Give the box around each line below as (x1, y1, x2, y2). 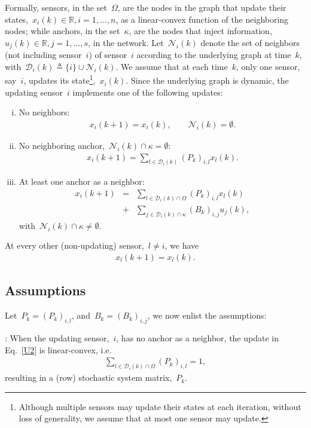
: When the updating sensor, (5, 331, 109, 344)
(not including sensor (5, 48, 82, 61)
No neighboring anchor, (19, 139, 105, 151)
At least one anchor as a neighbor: (19, 175, 145, 188)
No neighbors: (19, 106, 70, 118)
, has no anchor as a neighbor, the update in (116, 331, 279, 344)
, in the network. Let (88, 36, 164, 48)
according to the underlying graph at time (136, 48, 291, 61)
